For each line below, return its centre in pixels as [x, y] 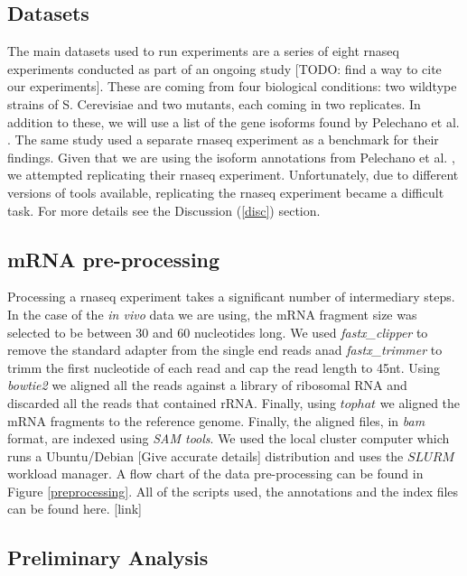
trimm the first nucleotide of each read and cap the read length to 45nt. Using [224, 367]
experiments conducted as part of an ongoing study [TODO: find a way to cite [224, 68]
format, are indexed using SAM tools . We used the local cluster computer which [229, 438]
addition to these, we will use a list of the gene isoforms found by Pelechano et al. [233, 121]
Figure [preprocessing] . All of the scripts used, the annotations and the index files [233, 491]
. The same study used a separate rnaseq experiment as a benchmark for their [223, 139]
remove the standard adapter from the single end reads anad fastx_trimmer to [225, 350]
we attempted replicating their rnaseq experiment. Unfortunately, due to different [233, 175]
